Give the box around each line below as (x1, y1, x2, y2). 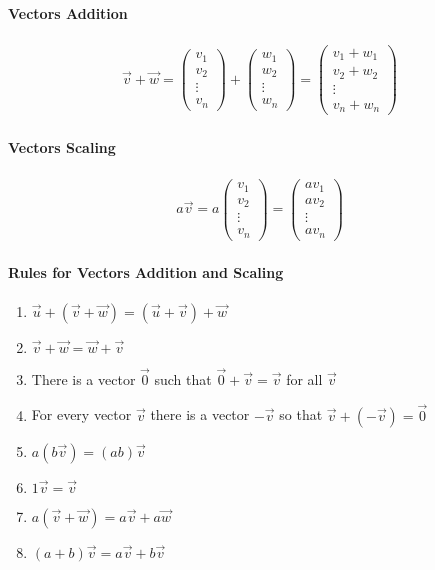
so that (279, 404, 323, 425)
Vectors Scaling (8, 136, 116, 157)
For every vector (31, 404, 132, 425)
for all (286, 368, 323, 389)
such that (154, 368, 212, 389)
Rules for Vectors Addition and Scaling (8, 262, 284, 283)
